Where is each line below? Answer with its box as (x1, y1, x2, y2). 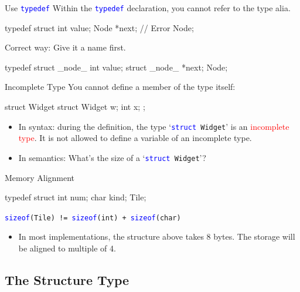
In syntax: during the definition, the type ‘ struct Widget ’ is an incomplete (18, 120, 289, 132)
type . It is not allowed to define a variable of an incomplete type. (18, 132, 252, 144)
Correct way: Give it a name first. (5, 41, 126, 53)
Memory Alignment (5, 171, 75, 183)
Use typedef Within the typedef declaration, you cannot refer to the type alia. (5, 2, 291, 14)
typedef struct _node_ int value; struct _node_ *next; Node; (5, 61, 228, 73)
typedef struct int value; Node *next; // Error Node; (5, 21, 194, 33)
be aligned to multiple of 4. (18, 241, 116, 254)
